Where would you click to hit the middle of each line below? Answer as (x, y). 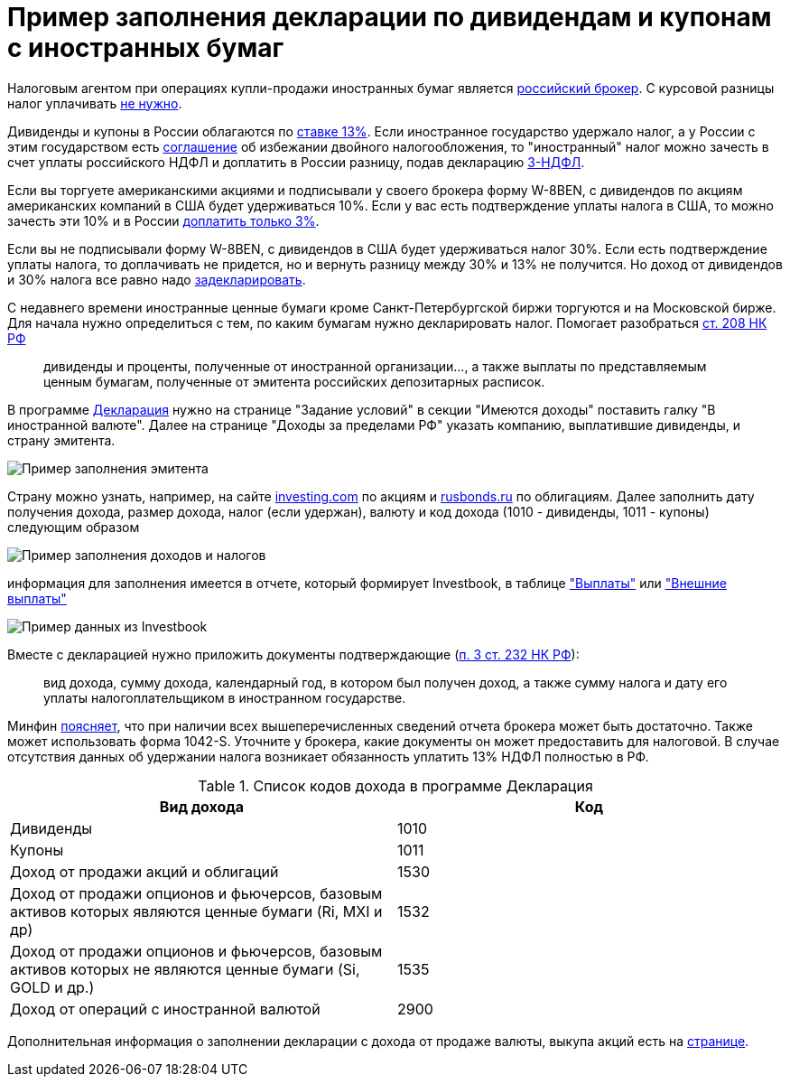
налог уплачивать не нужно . (95, 103)
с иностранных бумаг (146, 48)
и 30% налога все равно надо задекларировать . (157, 279)
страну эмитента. (61, 440)
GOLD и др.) (52, 987)
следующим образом (74, 527)
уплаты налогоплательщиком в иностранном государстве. (225, 697)
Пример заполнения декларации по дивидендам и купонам (390, 17)
